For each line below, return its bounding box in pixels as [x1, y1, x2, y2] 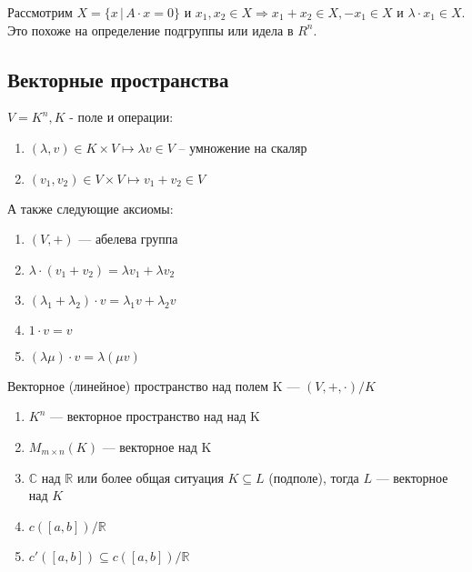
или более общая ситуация [76, 467, 224, 487]
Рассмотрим [7, 3, 73, 21]
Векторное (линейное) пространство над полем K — [7, 376, 300, 395]
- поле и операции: [69, 107, 174, 126]
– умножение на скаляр [178, 137, 307, 156]
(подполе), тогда [268, 467, 359, 487]
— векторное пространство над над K [50, 406, 260, 426]
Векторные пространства [7, 65, 229, 93]
